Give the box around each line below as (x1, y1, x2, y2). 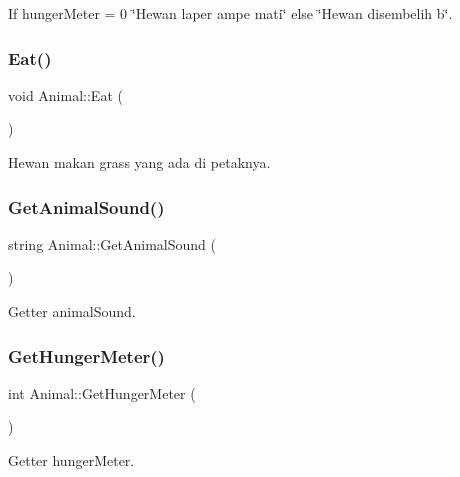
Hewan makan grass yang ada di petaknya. (8, 152, 271, 172)
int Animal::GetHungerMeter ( (8, 382, 196, 403)
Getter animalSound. (8, 301, 136, 321)
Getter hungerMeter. (8, 450, 135, 470)
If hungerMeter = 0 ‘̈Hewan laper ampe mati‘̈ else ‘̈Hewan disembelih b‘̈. (8, 3, 453, 23)
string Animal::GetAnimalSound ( (8, 233, 216, 254)
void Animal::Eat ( (8, 84, 123, 105)
